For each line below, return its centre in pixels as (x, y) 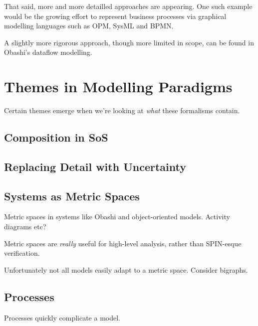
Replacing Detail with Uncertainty (95, 166)
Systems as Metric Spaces (72, 196)
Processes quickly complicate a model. (62, 317)
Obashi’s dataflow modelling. (48, 52)
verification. (22, 253)
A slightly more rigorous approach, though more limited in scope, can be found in (129, 42)
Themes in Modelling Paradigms (118, 86)
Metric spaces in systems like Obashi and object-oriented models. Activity (117, 217)
